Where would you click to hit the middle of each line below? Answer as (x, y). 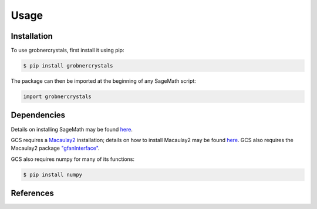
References (32, 193)
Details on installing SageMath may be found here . (72, 129)
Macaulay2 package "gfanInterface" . (55, 148)
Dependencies (38, 115)
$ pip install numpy (53, 174)
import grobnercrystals (58, 97)
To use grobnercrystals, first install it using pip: (68, 50)
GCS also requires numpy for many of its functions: (73, 159)
